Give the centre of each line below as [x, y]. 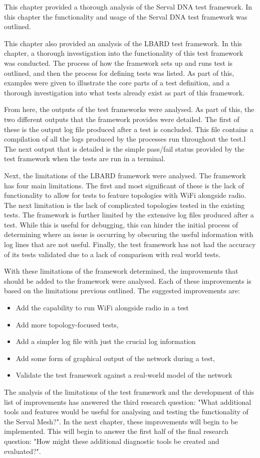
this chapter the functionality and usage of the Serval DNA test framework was [126, 16]
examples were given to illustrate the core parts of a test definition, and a [117, 83]
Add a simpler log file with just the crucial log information [106, 341]
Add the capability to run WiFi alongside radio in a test [102, 308]
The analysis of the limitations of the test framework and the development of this [129, 392]
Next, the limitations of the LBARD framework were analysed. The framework [125, 175]
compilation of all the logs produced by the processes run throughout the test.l [125, 139]
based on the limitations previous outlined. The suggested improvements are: [122, 291]
